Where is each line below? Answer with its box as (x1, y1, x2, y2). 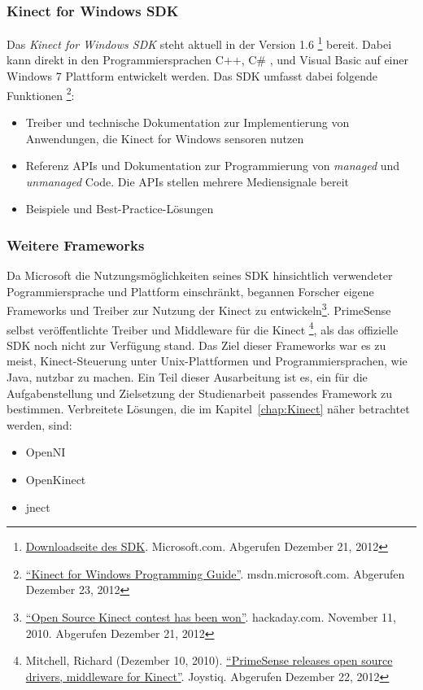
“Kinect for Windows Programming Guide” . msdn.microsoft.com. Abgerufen (25, 565, 405, 582)
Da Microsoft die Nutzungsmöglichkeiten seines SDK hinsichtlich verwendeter (7, 267, 393, 284)
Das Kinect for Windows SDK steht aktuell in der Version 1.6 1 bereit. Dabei (7, 33, 392, 52)
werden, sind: (7, 416, 72, 433)
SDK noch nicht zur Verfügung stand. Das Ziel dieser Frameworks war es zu (7, 336, 386, 353)
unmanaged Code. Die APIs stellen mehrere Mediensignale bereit (25, 172, 350, 190)
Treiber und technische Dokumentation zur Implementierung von (25, 113, 350, 130)
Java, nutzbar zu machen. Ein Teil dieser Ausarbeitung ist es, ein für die (7, 368, 368, 385)
